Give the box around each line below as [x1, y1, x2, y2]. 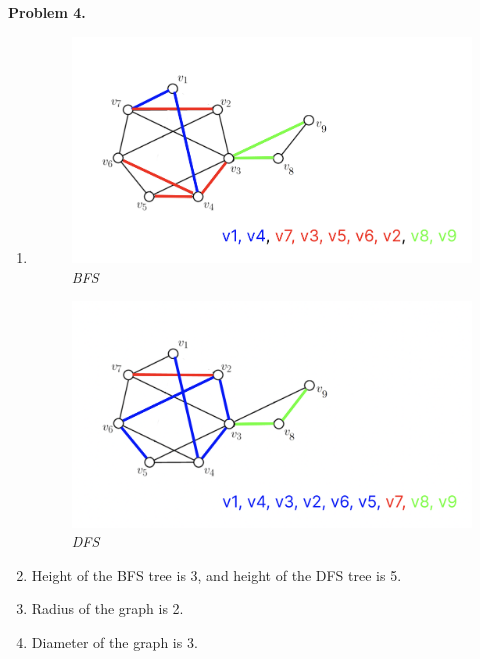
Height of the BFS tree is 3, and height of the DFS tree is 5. [31, 564, 402, 585]
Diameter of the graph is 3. [31, 631, 198, 652]
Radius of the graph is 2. [31, 598, 184, 619]
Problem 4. [8, 2, 86, 22]
